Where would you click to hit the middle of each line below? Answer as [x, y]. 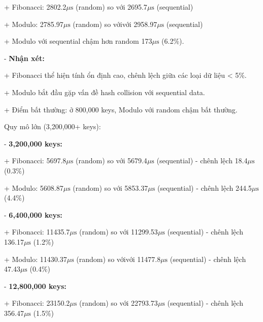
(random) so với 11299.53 [118, 232]
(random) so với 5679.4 [111, 160]
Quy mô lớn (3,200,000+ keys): [53, 126]
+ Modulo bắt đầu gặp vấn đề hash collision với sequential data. [105, 92]
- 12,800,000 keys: [35, 286]
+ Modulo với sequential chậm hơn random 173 [78, 41]
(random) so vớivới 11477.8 [119, 259]
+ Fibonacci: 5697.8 [35, 160]
